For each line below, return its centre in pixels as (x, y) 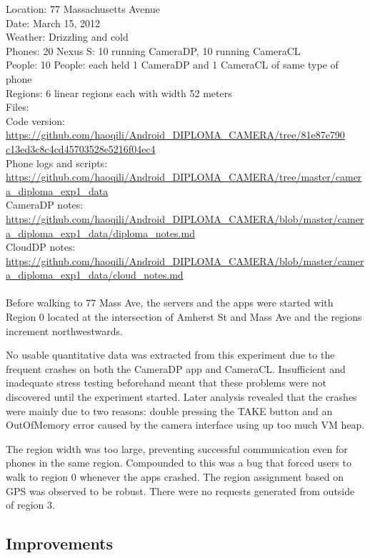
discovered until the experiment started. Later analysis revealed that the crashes (181, 397)
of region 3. (30, 505)
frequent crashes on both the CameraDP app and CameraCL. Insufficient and (176, 368)
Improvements (60, 543)
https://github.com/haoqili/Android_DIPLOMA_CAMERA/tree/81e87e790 (175, 135)
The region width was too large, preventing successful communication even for (177, 448)
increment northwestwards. (64, 330)
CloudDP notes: (41, 247)
